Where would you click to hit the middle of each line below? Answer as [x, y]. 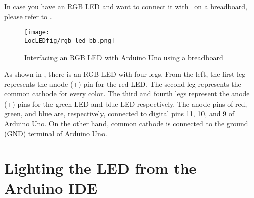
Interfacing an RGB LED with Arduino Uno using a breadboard [124, 57]
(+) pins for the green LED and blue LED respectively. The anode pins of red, [126, 103]
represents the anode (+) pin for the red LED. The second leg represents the [123, 84]
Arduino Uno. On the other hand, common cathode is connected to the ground [126, 123]
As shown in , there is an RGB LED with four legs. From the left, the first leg [125, 74]
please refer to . [28, 16]
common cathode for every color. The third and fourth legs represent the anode [127, 94]
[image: [37, 33]
